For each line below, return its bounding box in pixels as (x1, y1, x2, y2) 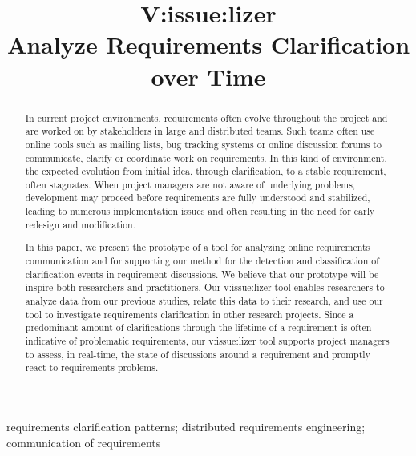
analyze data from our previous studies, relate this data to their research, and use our (25, 293, 383, 307)
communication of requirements (6, 434, 161, 450)
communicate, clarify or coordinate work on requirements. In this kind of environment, (25, 151, 387, 164)
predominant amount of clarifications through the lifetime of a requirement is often (25, 321, 372, 334)
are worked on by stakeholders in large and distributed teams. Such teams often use (25, 124, 375, 138)
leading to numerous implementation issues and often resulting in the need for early (25, 204, 375, 218)
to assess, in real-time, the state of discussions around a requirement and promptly (25, 347, 370, 361)
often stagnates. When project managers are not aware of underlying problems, (25, 177, 356, 191)
